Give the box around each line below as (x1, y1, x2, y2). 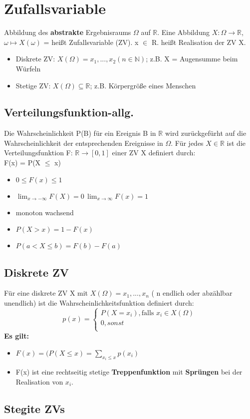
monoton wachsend (15, 207, 74, 217)
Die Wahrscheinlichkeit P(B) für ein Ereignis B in (4, 128, 156, 138)
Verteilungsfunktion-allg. (4, 104, 134, 120)
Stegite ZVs (4, 401, 65, 416)
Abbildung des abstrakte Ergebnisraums (4, 27, 131, 37)
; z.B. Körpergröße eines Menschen (90, 80, 196, 90)
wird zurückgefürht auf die (165, 128, 247, 138)
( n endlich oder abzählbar (151, 288, 233, 298)
